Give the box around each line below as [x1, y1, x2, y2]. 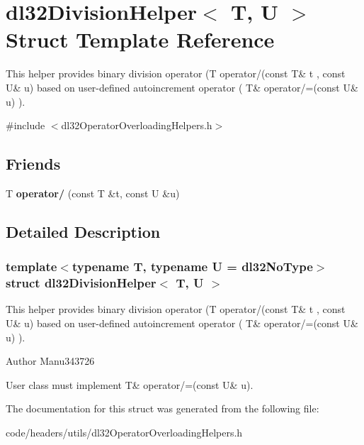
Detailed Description [6, 220, 161, 242]
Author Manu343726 [6, 353, 95, 368]
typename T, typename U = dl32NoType [72, 258, 313, 275]
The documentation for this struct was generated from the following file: [6, 401, 319, 416]
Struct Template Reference [6, 25, 275, 54]
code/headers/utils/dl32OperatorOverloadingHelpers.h [6, 424, 243, 439]
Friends [6, 153, 61, 175]
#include [6, 118, 45, 133]
